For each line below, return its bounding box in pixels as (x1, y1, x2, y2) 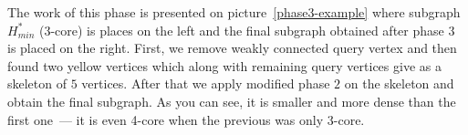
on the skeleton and (344, 74, 454, 93)
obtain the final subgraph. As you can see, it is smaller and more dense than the (7, 91, 456, 110)
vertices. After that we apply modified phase (81, 74, 330, 93)
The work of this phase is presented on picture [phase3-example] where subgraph (7, 3, 461, 21)
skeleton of (7, 74, 68, 93)
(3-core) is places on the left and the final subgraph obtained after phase (38, 20, 444, 39)
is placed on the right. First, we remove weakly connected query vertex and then (7, 38, 457, 57)
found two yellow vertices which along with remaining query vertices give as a (7, 56, 442, 75)
